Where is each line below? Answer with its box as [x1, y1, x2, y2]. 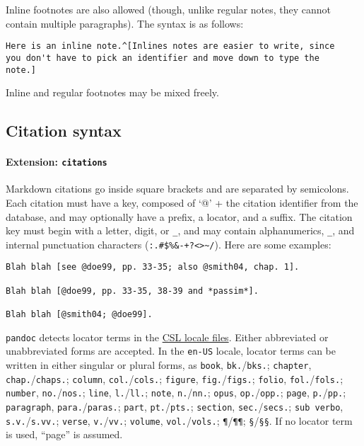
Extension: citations [6, 154, 107, 169]
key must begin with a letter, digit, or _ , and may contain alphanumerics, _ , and [6, 223, 355, 238]
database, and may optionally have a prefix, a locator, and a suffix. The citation [6, 209, 353, 224]
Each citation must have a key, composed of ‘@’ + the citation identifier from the [6, 195, 358, 210]
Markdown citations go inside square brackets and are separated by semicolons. [6, 181, 349, 196]
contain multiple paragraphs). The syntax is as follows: [6, 16, 244, 30]
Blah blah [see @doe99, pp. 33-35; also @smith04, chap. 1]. [6, 262, 300, 273]
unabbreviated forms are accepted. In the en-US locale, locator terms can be [6, 343, 336, 358]
